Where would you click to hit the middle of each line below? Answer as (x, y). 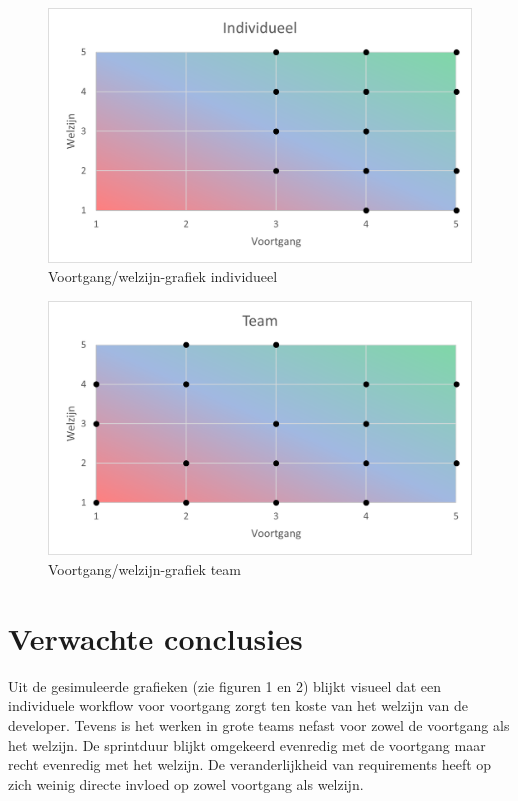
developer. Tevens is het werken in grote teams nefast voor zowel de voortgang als (259, 724)
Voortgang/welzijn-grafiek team (144, 569)
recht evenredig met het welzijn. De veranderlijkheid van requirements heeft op (250, 764)
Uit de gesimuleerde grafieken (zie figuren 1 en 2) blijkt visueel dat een (225, 685)
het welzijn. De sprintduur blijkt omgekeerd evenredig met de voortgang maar (247, 744)
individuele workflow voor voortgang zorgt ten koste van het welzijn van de (238, 705)
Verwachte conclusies (155, 637)
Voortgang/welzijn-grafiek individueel (163, 276)
